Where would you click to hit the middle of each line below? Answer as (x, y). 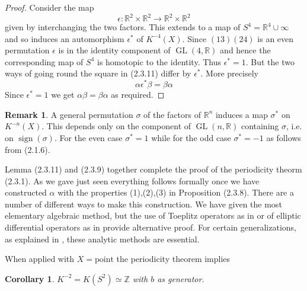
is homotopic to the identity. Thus (159, 61)
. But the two (270, 61)
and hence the (245, 50)
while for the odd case (191, 137)
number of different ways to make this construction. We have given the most (143, 204)
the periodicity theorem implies (173, 259)
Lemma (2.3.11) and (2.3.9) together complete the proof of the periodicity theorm (153, 169)
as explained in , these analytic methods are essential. (102, 239)
